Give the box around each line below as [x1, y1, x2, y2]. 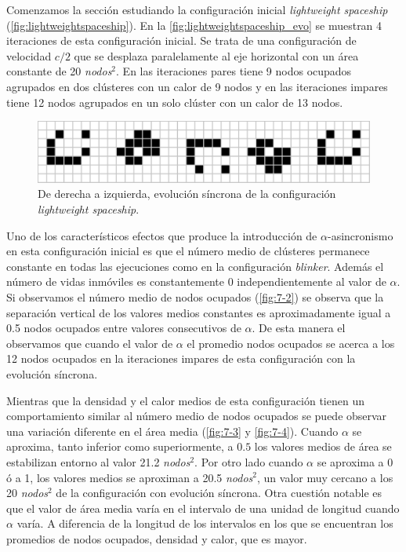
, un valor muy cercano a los [256, 469, 393, 485]
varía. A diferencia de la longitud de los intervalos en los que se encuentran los [16, 515, 393, 532]
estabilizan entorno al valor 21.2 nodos [6, 453, 190, 470]
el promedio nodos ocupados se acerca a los [187, 334, 395, 351]
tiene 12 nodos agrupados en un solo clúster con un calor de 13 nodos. [6, 93, 343, 110]
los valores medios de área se [254, 438, 392, 455]
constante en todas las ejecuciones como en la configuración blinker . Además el [6, 258, 384, 274]
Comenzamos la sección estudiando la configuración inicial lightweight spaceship [6, 2, 388, 17]
